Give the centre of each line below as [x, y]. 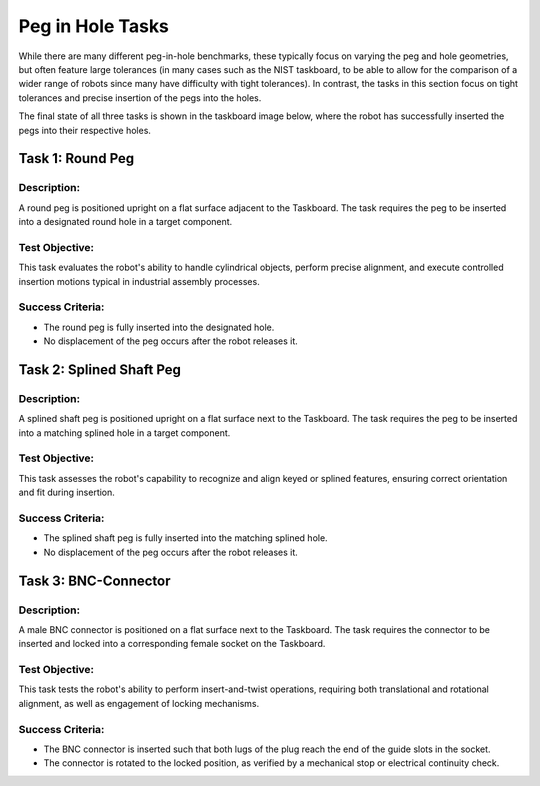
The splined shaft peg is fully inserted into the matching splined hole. [186, 538]
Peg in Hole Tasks [94, 26]
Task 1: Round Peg [76, 158]
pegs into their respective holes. [85, 130]
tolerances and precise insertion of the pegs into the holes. [140, 97]
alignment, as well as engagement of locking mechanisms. [139, 703]
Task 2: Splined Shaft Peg [100, 369]
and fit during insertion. [66, 492]
